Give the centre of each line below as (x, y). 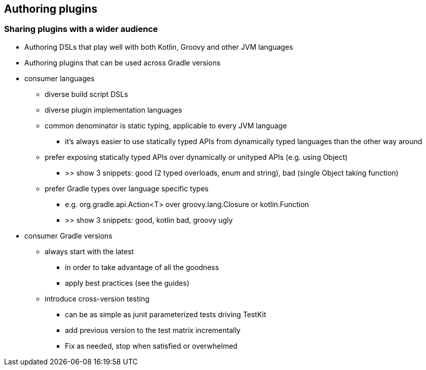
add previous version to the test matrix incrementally (153, 330)
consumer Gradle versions (68, 236)
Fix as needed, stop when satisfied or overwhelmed (151, 346)
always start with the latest (89, 251)
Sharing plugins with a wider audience (81, 29)
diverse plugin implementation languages (113, 110)
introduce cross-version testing (97, 298)
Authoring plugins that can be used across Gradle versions (122, 62)
